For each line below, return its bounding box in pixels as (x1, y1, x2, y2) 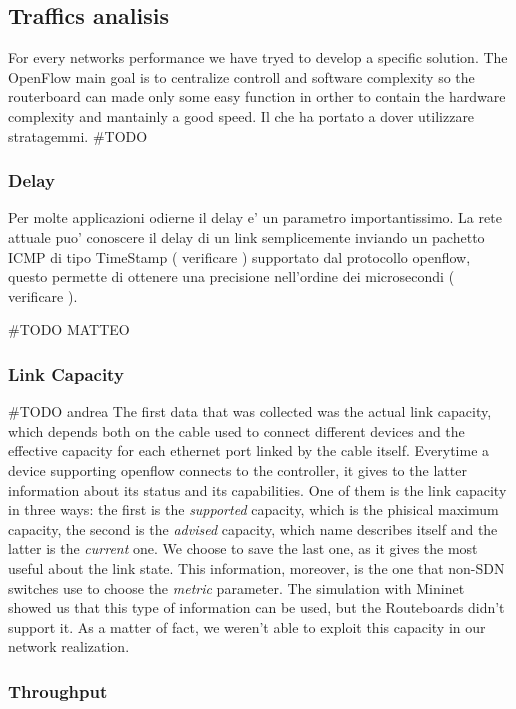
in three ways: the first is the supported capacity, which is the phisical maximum (8, 499, 499, 520)
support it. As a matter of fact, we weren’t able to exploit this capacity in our (8, 616, 486, 637)
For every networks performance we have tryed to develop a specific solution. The (8, 47, 508, 68)
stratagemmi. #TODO (8, 125, 148, 146)
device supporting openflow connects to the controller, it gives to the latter (8, 459, 467, 480)
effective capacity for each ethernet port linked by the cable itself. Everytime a (8, 440, 490, 461)
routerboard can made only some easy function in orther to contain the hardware (8, 86, 506, 107)
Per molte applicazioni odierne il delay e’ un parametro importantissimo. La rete (8, 207, 502, 228)
